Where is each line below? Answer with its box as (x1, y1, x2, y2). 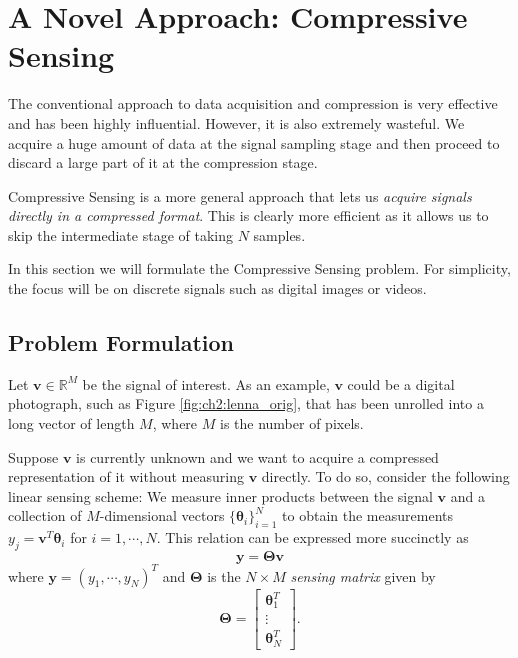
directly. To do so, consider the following (261, 466, 510, 487)
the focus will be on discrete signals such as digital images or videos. (8, 278, 427, 299)
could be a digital (347, 373, 455, 394)
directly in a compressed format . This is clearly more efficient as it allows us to (8, 205, 489, 226)
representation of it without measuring (8, 466, 244, 487)
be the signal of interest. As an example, (82, 373, 330, 394)
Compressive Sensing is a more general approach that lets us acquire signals (8, 185, 472, 206)
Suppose (8, 446, 59, 467)
